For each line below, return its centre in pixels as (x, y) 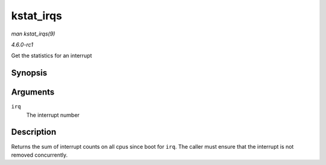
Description (34, 132)
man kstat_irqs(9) (33, 34)
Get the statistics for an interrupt (52, 56)
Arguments (33, 92)
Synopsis (29, 73)
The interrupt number (53, 115)
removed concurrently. (40, 155)
